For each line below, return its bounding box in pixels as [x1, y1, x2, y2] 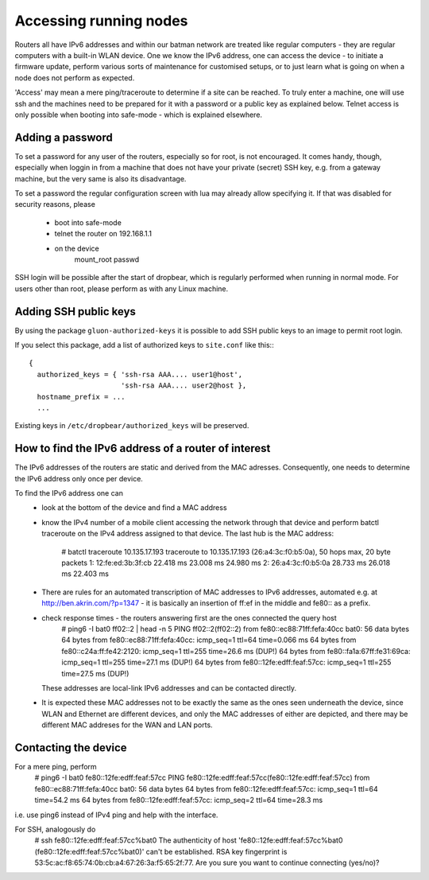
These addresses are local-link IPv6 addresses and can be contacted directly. [41, 683, 297, 692]
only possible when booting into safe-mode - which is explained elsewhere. [14, 110, 262, 119]
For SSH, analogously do [14, 824, 96, 834]
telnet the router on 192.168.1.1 [54, 229, 153, 239]
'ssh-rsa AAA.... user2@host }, [120, 381, 247, 390]
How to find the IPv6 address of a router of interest [14, 442, 271, 455]
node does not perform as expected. [14, 72, 135, 83]
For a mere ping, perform [14, 761, 97, 771]
